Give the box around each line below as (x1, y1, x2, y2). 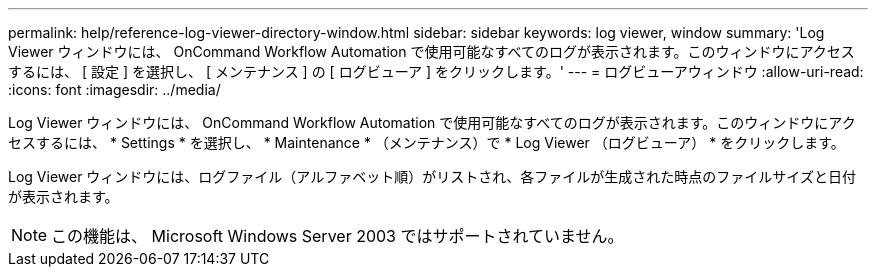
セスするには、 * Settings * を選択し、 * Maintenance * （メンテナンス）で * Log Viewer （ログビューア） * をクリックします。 (8, 134, 845, 151)
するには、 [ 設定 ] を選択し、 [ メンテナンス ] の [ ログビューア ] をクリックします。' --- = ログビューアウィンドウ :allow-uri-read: (8, 63, 864, 80)
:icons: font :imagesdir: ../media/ (8, 81, 221, 98)
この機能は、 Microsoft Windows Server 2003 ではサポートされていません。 (51, 226, 624, 246)
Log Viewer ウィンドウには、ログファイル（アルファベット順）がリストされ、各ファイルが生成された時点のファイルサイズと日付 (8, 168, 856, 185)
